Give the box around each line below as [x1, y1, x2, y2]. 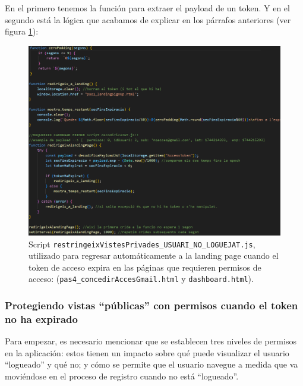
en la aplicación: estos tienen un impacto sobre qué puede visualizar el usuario [5, 346, 289, 359]
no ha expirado [5, 311, 78, 326]
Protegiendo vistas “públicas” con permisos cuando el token [5, 298, 298, 313]
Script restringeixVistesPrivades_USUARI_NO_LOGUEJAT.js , [29, 237, 255, 250]
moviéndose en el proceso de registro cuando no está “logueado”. [5, 370, 239, 382]
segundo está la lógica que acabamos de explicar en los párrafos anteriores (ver [5, 13, 291, 26]
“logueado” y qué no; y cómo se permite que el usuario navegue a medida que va [5, 358, 298, 371]
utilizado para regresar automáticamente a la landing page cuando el [29, 249, 279, 262]
